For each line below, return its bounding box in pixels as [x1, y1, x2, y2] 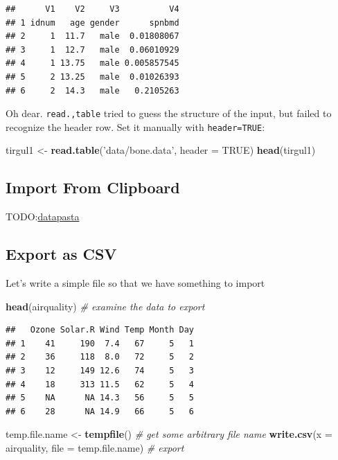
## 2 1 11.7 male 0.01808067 [6, 31, 179, 42]
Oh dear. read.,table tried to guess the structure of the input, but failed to [6, 106, 332, 121]
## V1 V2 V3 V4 [6, 4, 179, 14]
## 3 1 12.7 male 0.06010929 [6, 44, 179, 55]
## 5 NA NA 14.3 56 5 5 [6, 393, 195, 403]
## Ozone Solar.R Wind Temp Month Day [6, 325, 195, 335]
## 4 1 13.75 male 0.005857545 [6, 58, 179, 69]
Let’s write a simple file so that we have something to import [6, 276, 265, 290]
